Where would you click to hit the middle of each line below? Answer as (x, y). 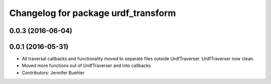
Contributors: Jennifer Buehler (53, 72)
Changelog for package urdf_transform (93, 13)
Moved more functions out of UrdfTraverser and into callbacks (86, 65)
